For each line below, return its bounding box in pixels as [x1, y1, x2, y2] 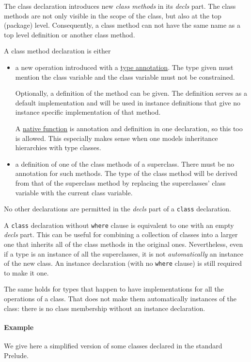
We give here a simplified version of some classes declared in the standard [4, 341, 222, 351]
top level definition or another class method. [4, 29, 135, 39]
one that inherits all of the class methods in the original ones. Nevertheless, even [4, 239, 243, 249]
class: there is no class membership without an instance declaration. [4, 303, 205, 313]
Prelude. [4, 350, 29, 360]
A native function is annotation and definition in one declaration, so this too [15, 123, 243, 133]
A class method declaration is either [4, 46, 111, 56]
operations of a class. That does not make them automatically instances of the [4, 293, 236, 304]
